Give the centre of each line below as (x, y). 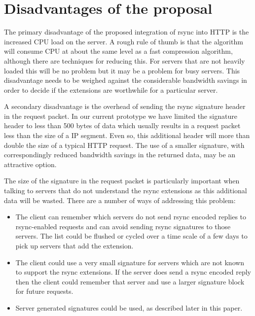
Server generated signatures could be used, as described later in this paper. (129, 307)
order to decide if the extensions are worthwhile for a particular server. (111, 89)
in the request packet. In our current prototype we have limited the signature (121, 116)
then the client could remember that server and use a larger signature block (130, 281)
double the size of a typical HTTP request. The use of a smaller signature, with (124, 145)
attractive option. (30, 164)
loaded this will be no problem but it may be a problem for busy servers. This (122, 70)
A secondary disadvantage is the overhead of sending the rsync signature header (125, 106)
